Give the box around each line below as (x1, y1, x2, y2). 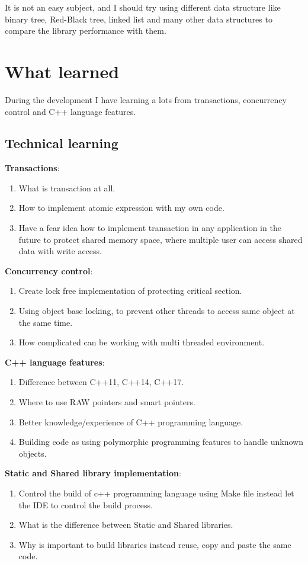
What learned (5, 59, 120, 83)
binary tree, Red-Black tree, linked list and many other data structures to (5, 12, 272, 25)
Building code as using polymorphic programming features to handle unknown (18, 435, 303, 448)
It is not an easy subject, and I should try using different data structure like (5, 1, 281, 13)
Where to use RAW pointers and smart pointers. (18, 396, 195, 408)
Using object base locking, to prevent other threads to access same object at (18, 305, 295, 317)
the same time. (18, 316, 73, 328)
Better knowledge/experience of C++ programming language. (18, 415, 243, 428)
